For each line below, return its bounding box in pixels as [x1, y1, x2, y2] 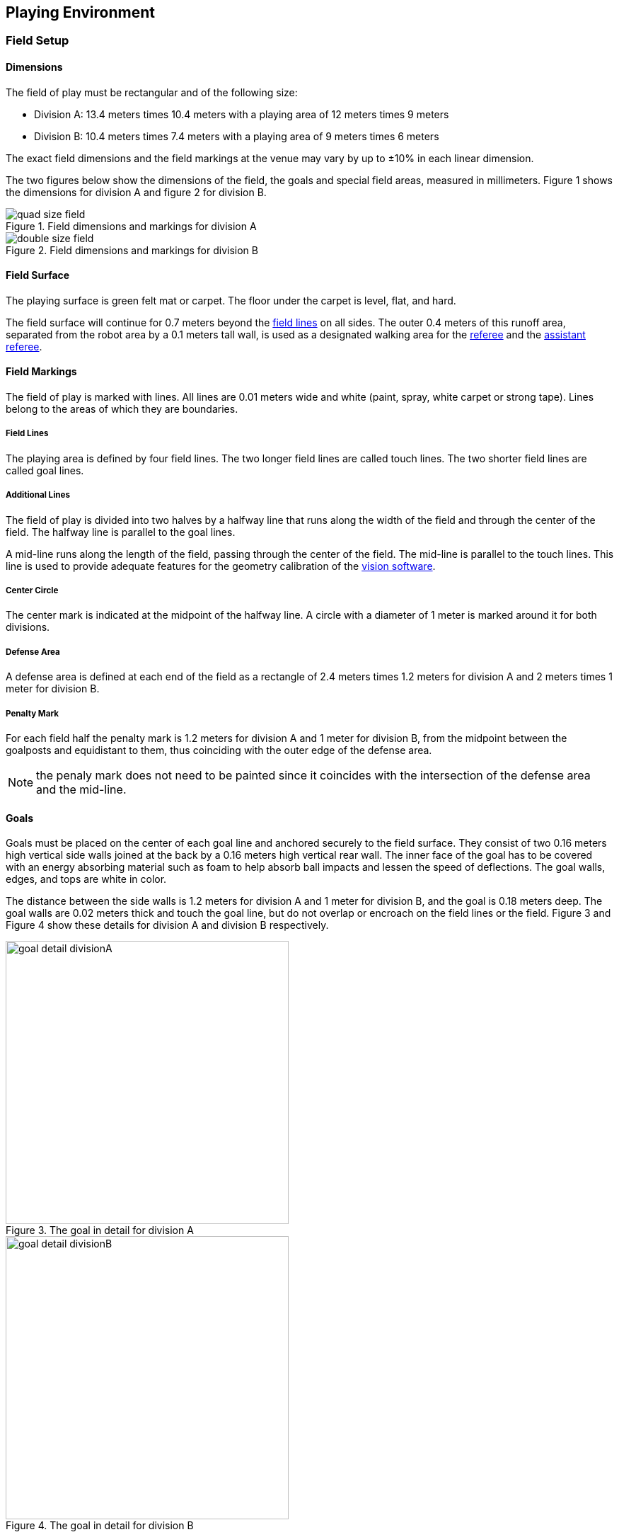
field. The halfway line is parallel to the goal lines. [6, 525, 236, 538]
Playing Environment [6, 4, 155, 21]
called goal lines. [6, 464, 84, 476]
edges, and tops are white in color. [6, 873, 167, 886]
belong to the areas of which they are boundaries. [6, 403, 238, 416]
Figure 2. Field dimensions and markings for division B [6, 244, 258, 256]
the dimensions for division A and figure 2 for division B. [6, 185, 267, 198]
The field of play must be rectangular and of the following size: [6, 86, 298, 98]
